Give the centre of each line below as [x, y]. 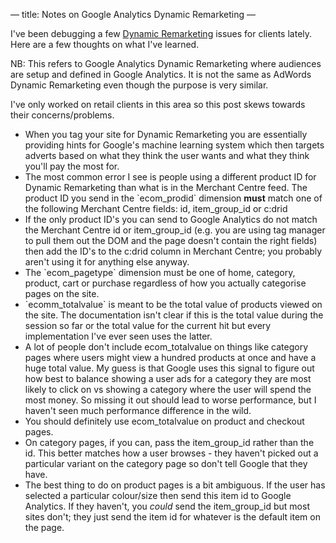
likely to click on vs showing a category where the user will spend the [168, 389]
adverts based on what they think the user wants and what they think [167, 155]
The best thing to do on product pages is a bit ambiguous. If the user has [175, 485]
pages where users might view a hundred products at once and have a [170, 357]
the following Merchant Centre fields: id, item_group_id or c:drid [156, 208]
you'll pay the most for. [72, 166]
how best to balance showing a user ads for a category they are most [168, 378]
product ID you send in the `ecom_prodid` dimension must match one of [173, 198]
